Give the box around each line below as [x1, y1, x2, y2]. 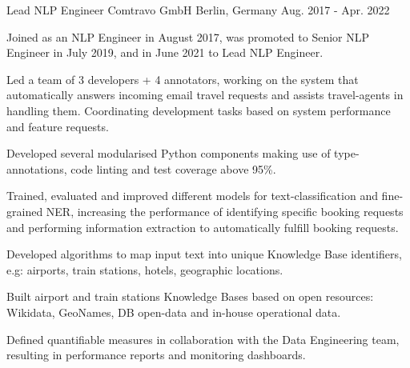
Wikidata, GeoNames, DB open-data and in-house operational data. [6, 303, 341, 320]
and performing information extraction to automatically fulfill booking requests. [6, 218, 399, 235]
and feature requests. [6, 118, 109, 134]
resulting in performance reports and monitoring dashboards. [6, 346, 306, 363]
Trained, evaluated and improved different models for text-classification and [6, 187, 378, 204]
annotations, [6, 160, 67, 177]
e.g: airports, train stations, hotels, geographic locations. [6, 261, 283, 278]
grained [6, 202, 43, 219]
